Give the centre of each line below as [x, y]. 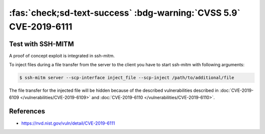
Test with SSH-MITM [41, 44]
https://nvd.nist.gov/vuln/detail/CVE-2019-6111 [68, 123]
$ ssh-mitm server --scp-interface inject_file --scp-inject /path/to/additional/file [127, 78]
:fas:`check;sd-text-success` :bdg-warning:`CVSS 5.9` [125, 13]
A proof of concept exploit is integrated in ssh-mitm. [62, 55]
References [27, 111]
